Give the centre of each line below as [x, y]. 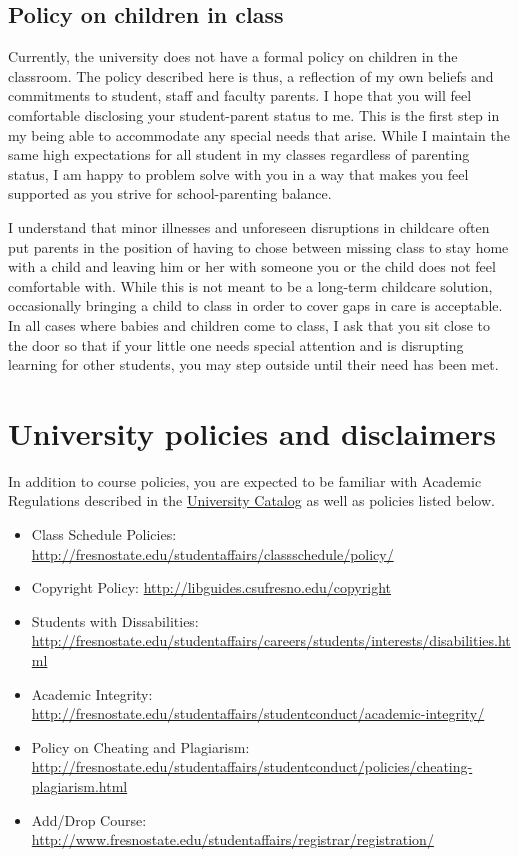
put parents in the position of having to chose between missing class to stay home [258, 246]
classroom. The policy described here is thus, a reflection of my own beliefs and [251, 75]
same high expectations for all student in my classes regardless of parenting [239, 154]
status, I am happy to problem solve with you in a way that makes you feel [238, 173]
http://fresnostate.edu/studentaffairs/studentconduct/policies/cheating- [252, 766]
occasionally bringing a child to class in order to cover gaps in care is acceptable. [255, 305]
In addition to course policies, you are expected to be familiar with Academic [245, 480]
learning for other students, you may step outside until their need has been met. [253, 364]
